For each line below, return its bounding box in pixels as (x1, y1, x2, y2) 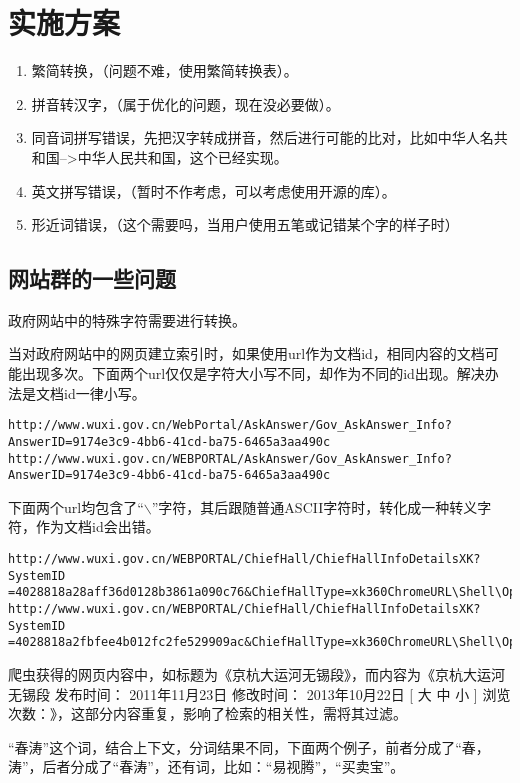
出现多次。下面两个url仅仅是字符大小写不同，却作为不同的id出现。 (21, 363, 457, 384)
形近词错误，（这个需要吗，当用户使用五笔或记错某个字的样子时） (31, 214, 459, 235)
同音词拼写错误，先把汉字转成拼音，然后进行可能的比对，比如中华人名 (31, 127, 494, 148)
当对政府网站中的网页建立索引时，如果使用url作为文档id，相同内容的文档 (8, 343, 485, 364)
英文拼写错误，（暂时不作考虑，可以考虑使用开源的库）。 (31, 180, 396, 201)
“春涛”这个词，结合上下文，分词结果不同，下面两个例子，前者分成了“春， (8, 736, 490, 757)
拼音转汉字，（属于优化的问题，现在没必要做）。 (31, 93, 340, 114)
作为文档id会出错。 (35, 516, 160, 537)
